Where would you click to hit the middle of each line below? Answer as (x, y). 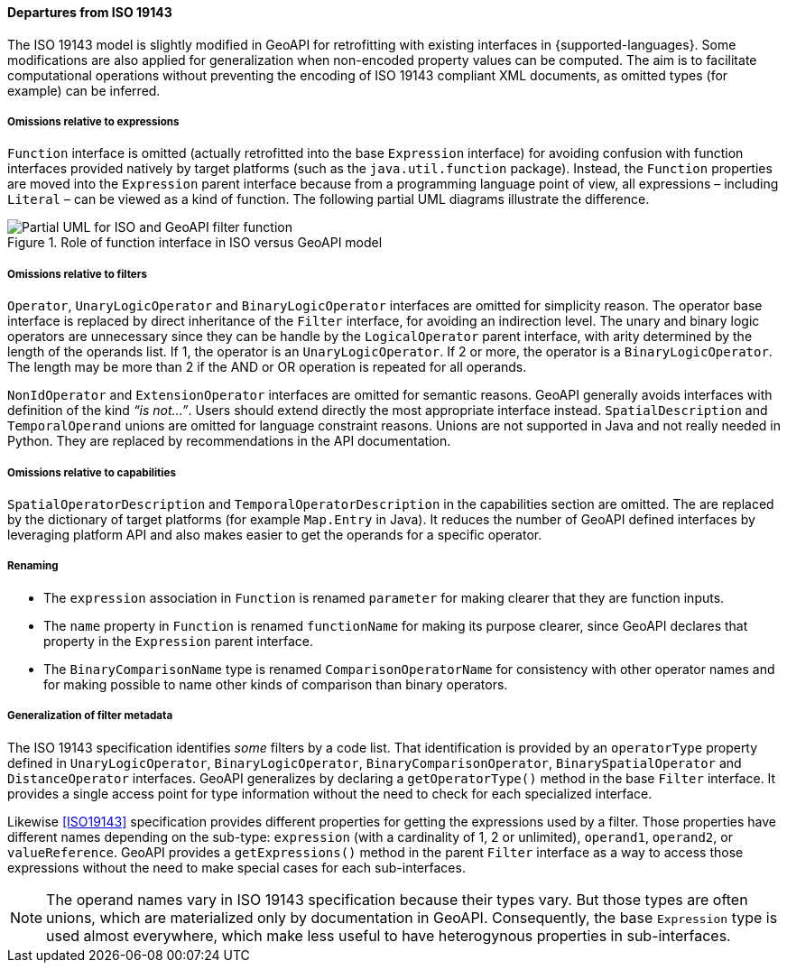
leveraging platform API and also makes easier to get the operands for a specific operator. (275, 534)
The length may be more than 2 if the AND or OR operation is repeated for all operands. (267, 367)
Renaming (33, 566)
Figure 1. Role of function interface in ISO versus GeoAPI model (195, 243)
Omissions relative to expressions (93, 122)
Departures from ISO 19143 (90, 12)
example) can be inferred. (84, 90)
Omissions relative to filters (77, 274)
